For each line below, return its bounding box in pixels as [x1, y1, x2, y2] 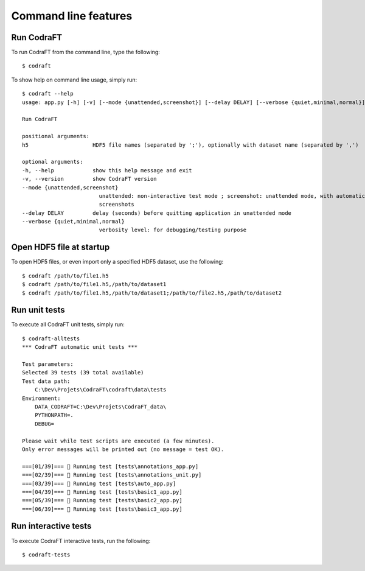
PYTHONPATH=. [34, 412, 74, 419]
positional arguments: [22, 133, 90, 140]
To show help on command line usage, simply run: [11, 76, 137, 83]
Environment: [22, 394, 61, 402]
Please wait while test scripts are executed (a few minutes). [22, 437, 215, 444]
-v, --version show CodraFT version [22, 175, 158, 183]
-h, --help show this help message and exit [22, 167, 192, 173]
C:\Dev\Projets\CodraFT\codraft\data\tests [34, 387, 167, 393]
